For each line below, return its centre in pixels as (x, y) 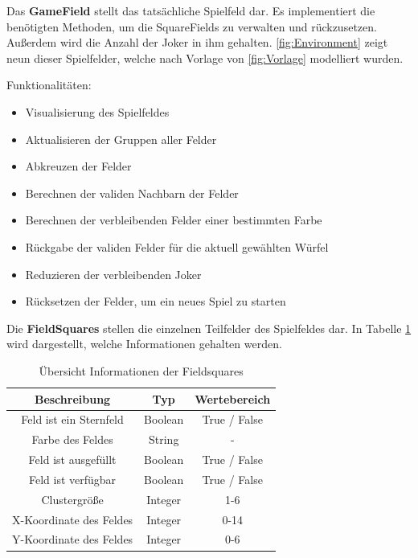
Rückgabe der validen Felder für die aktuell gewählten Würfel (177, 246)
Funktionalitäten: (49, 85)
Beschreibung (72, 398)
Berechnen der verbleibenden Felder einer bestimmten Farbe (174, 220)
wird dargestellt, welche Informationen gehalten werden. (144, 344)
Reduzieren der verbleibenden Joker (113, 274)
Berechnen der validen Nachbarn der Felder (132, 193)
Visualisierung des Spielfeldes (97, 111)
